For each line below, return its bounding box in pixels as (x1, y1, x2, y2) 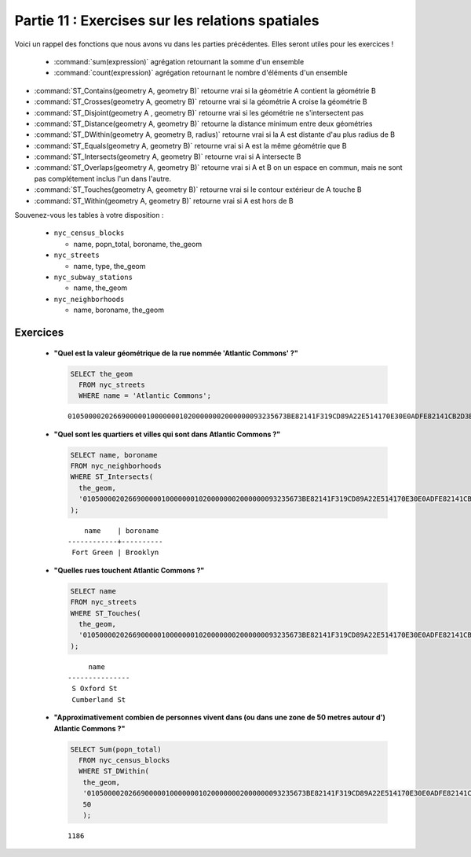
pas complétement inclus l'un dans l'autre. (34, 174, 172, 183)
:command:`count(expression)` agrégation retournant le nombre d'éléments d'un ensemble (53, 68, 349, 78)
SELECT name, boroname (70, 451, 158, 459)
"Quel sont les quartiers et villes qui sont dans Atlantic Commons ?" (53, 429, 281, 439)
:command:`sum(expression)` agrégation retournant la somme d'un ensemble (53, 57, 305, 66)
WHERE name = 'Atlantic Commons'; (78, 392, 212, 400)
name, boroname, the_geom (73, 305, 165, 314)
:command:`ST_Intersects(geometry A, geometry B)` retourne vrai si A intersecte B (34, 152, 301, 161)
